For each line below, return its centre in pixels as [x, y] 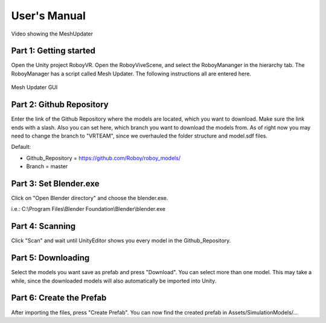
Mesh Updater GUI [34, 87]
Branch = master [47, 166]
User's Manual [48, 16]
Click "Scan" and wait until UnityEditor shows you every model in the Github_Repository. [121, 240]
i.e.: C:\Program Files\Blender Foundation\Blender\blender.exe [88, 209]
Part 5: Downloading [50, 258]
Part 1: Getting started [53, 51]
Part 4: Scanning [43, 226]
